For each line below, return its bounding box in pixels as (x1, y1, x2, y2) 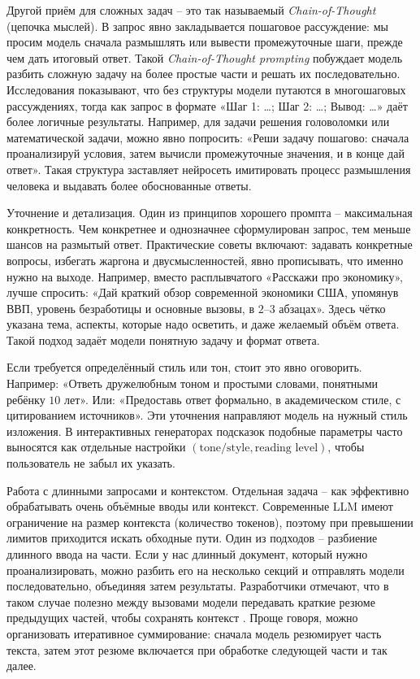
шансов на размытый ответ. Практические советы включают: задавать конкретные (6, 236, 413, 253)
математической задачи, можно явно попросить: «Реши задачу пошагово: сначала (6, 128, 409, 146)
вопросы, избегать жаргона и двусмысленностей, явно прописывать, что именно (6, 251, 404, 268)
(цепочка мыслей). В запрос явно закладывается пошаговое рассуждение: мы (6, 17, 388, 34)
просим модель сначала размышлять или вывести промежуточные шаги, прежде (6, 33, 403, 50)
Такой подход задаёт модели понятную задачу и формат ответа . (6, 331, 320, 348)
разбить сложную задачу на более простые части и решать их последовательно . (6, 65, 401, 82)
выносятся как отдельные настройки (6, 438, 186, 455)
